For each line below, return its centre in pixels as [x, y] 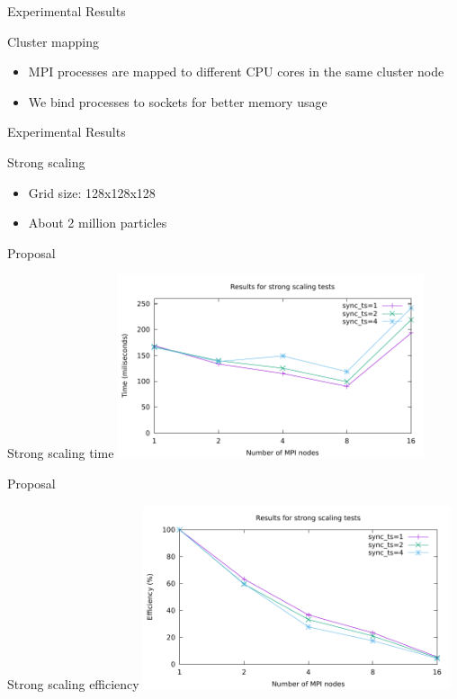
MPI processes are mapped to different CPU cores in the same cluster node [236, 72]
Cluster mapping [54, 41]
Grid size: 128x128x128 [92, 192]
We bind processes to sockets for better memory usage [178, 101]
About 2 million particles [98, 223]
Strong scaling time [61, 453]
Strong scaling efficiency [73, 683]
